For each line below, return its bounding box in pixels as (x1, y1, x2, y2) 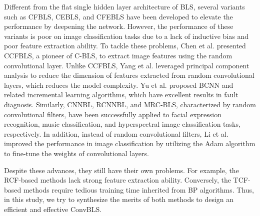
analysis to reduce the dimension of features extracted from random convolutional (4, 70, 254, 80)
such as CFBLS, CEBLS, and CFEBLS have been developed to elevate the (4, 11, 233, 21)
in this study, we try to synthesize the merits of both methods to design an (4, 194, 234, 205)
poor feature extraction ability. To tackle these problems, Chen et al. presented (4, 40, 246, 51)
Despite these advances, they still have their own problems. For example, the (4, 165, 239, 175)
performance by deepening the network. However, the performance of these (4, 21, 233, 31)
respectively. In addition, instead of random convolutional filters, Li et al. (4, 128, 228, 139)
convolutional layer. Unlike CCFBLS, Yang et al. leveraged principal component (4, 60, 249, 70)
